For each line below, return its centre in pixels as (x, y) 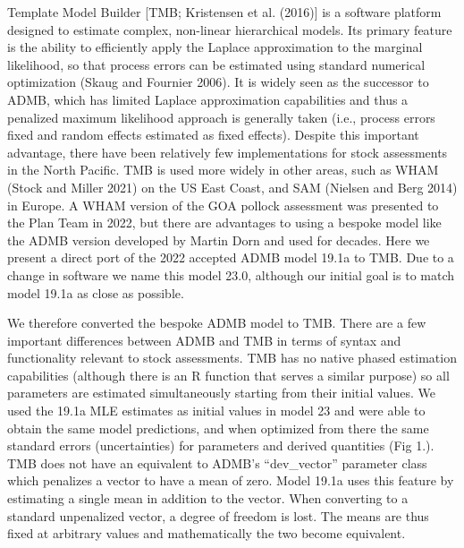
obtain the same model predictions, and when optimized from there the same (218, 428)
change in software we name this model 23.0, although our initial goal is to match (231, 274)
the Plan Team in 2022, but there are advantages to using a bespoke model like (224, 223)
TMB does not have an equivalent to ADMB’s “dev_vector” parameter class (217, 462)
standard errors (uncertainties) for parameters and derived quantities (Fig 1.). (221, 445)
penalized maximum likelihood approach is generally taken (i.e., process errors (221, 117)
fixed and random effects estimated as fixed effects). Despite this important (213, 135)
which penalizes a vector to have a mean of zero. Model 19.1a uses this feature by (231, 480)
